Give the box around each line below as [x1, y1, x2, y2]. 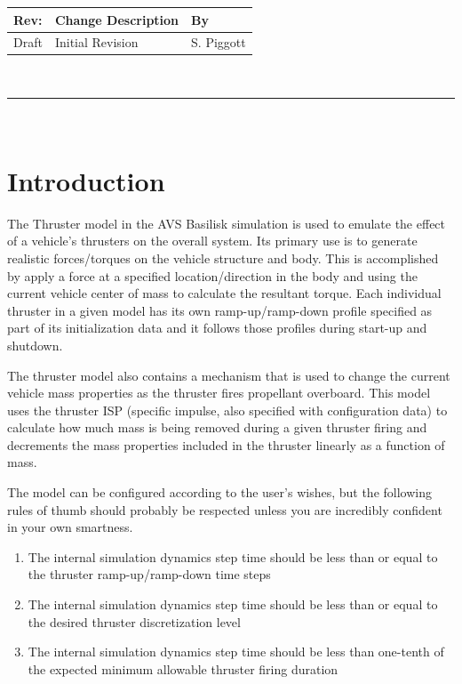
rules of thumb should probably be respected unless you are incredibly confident [7, 500, 442, 519]
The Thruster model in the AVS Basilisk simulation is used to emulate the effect [7, 213, 446, 232]
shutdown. [7, 335, 63, 354]
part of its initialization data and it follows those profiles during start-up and [7, 318, 427, 337]
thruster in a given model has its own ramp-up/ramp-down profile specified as [7, 301, 433, 319]
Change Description [54, 10, 179, 28]
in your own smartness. [7, 518, 133, 536]
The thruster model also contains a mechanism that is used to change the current [7, 366, 450, 384]
